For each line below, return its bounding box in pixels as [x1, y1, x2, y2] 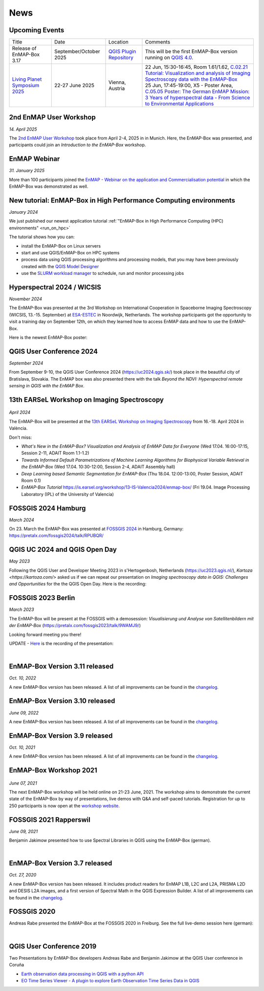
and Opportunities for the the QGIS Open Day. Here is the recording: [9, 581, 147, 587]
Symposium [12, 82, 40, 89]
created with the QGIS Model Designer [21, 263, 99, 269]
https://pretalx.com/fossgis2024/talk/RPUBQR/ [9, 533, 104, 539]
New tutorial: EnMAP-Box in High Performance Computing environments [9, 196, 236, 204]
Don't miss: [9, 434, 32, 440]
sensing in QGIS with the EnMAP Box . [9, 383, 85, 389]
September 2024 [9, 360, 44, 366]
